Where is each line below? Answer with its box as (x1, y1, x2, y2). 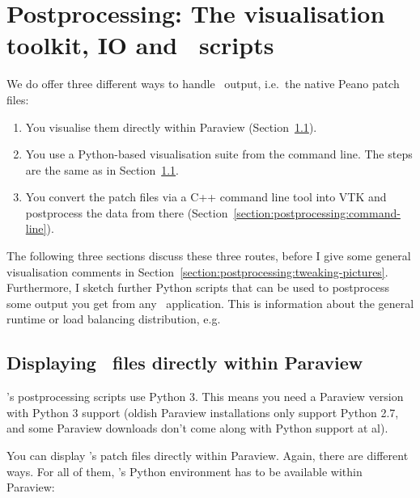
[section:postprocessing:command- (233, 204, 401, 221)
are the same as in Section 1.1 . (25, 161, 179, 178)
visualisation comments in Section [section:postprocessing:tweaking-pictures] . (6, 263, 388, 280)
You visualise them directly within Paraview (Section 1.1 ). (25, 118, 317, 135)
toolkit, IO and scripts (6, 28, 274, 61)
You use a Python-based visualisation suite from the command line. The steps (25, 146, 413, 162)
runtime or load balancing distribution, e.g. (6, 310, 221, 327)
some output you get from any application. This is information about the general (6, 294, 414, 311)
